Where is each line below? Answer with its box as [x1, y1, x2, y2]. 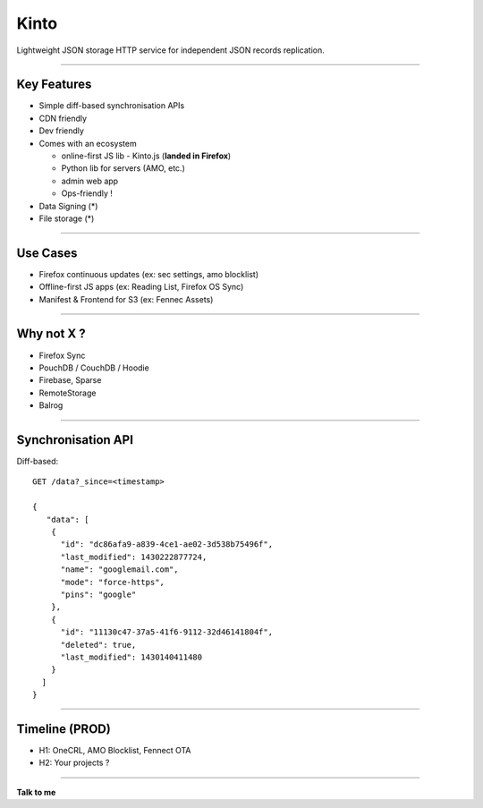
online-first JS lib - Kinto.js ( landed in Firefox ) [61, 150, 232, 161]
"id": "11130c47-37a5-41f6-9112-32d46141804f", [60, 627, 273, 637]
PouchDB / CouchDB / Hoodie [38, 362, 149, 373]
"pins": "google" [60, 589, 137, 600]
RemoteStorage [38, 387, 97, 398]
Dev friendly [38, 125, 85, 136]
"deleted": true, [60, 640, 137, 650]
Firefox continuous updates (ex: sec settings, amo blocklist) [38, 268, 259, 279]
